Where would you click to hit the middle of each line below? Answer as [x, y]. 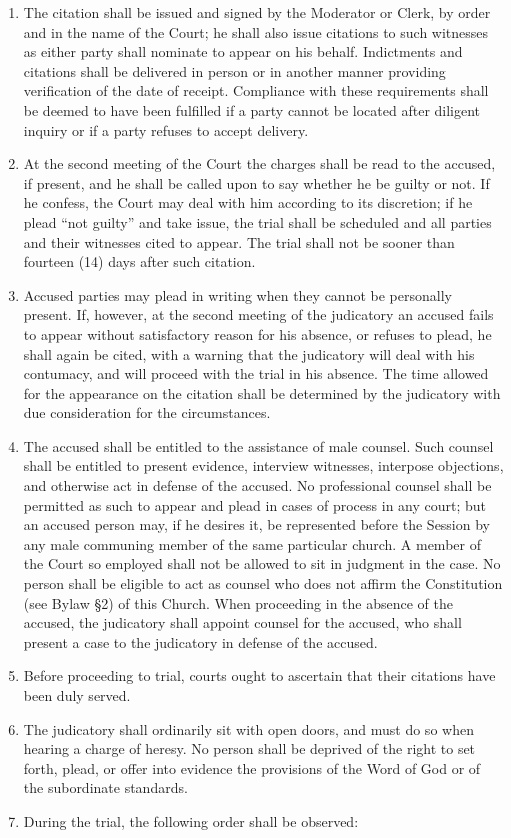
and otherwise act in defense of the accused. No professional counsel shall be [257, 485]
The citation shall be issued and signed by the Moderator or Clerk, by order [257, 12]
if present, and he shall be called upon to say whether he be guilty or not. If [256, 182]
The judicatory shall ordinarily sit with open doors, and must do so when [248, 728]
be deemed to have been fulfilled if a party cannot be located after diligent [252, 109]
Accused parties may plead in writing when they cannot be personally [237, 294]
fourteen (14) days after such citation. [139, 261]
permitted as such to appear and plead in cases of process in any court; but [255, 504]
